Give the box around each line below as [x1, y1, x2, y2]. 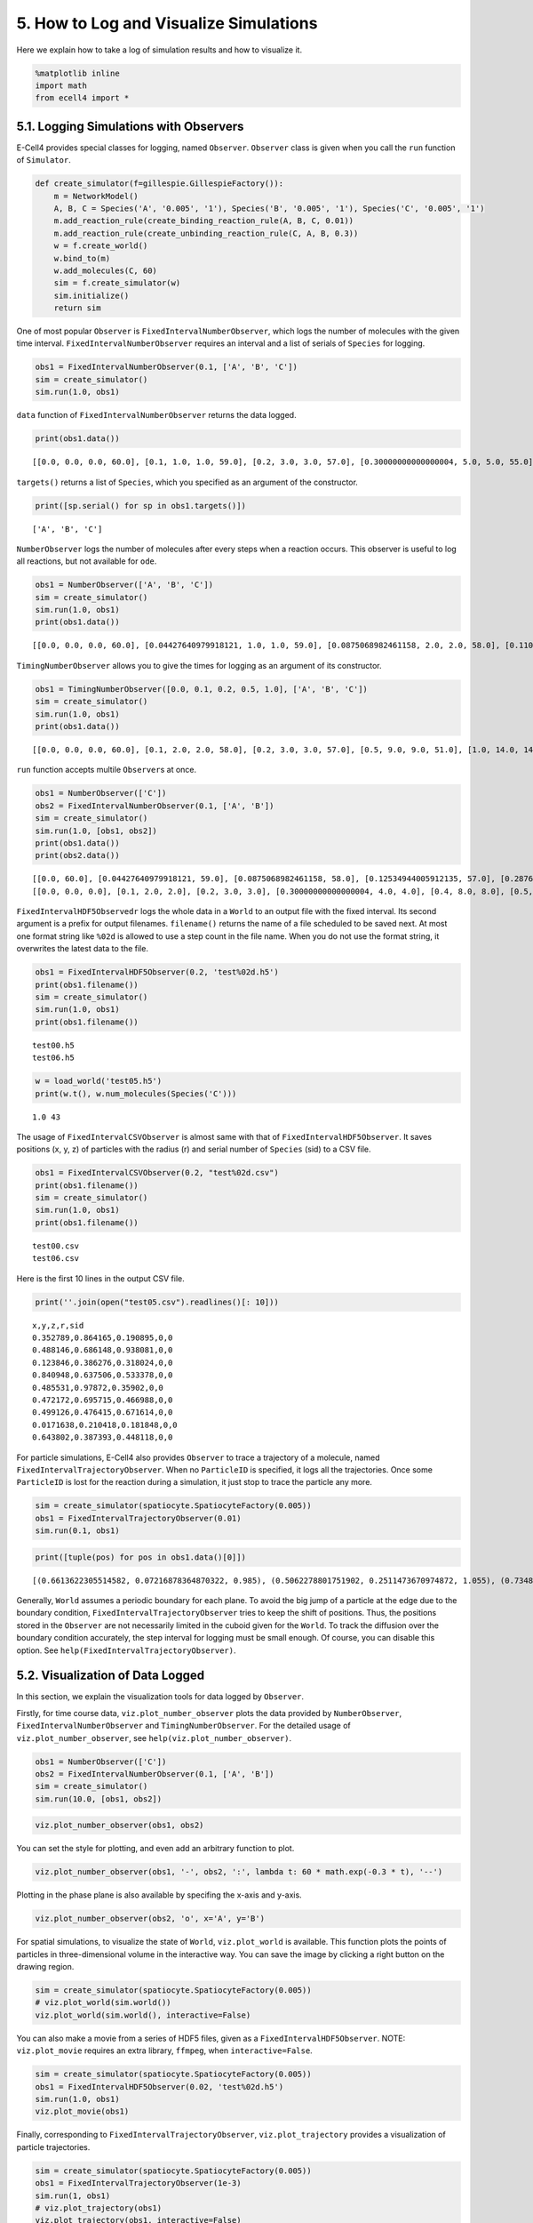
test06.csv [32, 1254, 80, 1264]
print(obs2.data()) [35, 850, 120, 861]
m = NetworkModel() [53, 191, 139, 201]
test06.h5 [32, 1053, 75, 1063]
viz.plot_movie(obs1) [35, 2107, 130, 2116]
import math [35, 80, 88, 91]
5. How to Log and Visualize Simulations [16, 13, 318, 33]
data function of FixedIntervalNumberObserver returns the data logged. [16, 410, 297, 421]
